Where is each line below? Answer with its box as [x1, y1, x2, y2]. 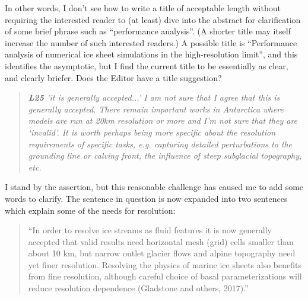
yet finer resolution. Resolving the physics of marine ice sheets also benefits [28, 258, 301, 271]
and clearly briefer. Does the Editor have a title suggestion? [5, 71, 222, 83]
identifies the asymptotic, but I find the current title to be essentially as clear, [5, 59, 288, 72]
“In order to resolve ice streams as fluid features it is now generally [28, 224, 272, 236]
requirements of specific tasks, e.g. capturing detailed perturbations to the [28, 137, 293, 150]
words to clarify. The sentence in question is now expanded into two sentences [5, 192, 288, 204]
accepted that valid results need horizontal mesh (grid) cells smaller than [28, 235, 294, 247]
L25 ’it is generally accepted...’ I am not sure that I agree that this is [28, 91, 280, 104]
